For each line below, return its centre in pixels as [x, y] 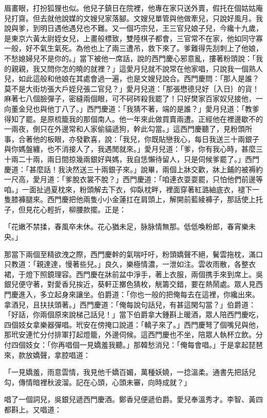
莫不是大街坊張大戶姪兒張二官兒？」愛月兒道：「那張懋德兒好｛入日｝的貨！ [132, 88]
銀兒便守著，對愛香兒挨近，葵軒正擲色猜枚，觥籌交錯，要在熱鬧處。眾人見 [130, 284]
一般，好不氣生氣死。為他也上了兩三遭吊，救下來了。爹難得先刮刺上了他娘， [133, 48]
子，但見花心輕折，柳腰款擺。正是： [65, 209]
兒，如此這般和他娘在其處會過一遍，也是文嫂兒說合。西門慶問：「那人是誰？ [132, 78]
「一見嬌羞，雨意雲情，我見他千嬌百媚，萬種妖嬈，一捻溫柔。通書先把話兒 [130, 372]
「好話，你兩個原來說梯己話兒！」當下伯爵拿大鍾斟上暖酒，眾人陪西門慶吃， [133, 314]
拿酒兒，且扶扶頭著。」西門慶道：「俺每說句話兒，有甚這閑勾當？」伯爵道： [130, 304]
